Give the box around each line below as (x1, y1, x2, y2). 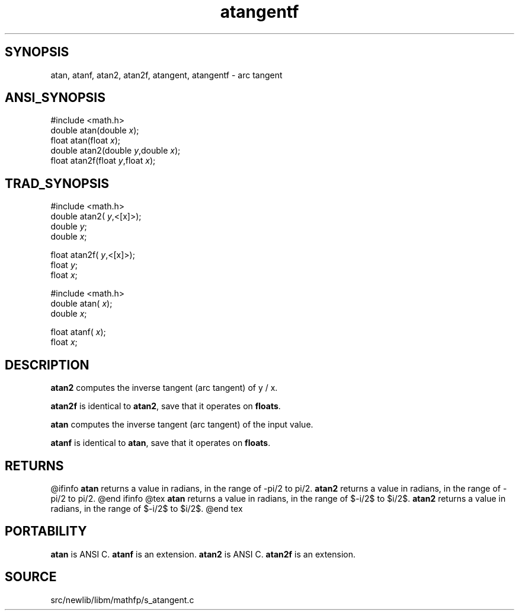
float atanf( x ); (50, 327, 106, 337)
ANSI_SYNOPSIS (5, 90, 105, 106)
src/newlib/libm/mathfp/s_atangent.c (50, 594, 194, 605)
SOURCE (5, 569, 57, 585)
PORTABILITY (5, 524, 87, 539)
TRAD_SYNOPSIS (5, 176, 110, 191)
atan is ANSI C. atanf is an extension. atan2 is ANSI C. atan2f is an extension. (50, 549, 356, 559)
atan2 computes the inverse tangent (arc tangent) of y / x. (50, 383, 278, 393)
